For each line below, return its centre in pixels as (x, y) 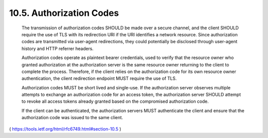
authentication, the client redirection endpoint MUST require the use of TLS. (99, 78)
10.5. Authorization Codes (64, 13)
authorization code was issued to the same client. (72, 118)
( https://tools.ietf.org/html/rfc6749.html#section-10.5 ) (65, 129)
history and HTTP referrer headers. (58, 48)
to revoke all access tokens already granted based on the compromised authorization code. (115, 101)
